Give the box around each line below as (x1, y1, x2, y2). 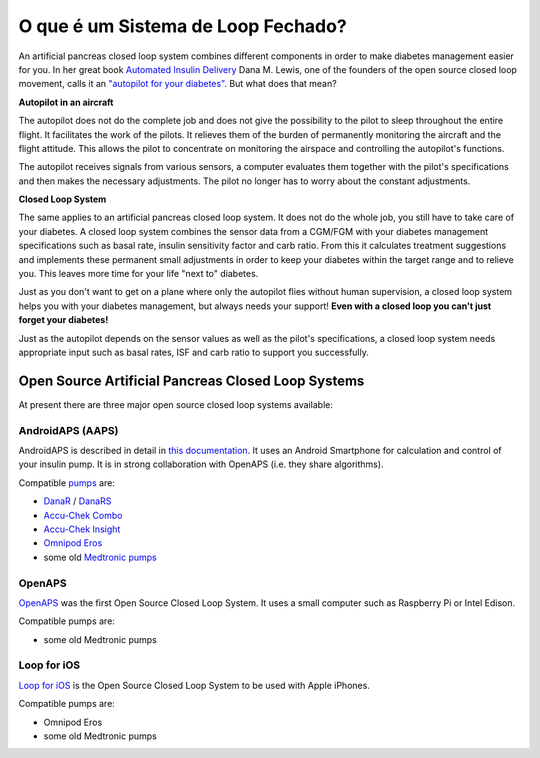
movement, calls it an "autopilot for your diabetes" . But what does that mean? (18, 78, 337, 90)
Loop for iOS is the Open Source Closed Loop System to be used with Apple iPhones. (18, 679, 370, 691)
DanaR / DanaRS (43, 495, 112, 507)
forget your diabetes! (18, 314, 109, 326)
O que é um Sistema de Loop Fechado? (18, 15, 347, 37)
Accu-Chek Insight (43, 523, 121, 535)
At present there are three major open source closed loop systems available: (18, 398, 334, 410)
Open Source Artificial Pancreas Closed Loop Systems (18, 372, 365, 389)
